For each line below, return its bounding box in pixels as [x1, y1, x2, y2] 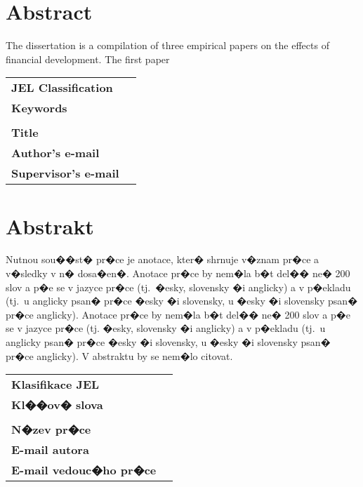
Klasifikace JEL [11, 376, 100, 393]
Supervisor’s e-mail [11, 165, 119, 182]
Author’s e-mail [11, 145, 100, 161]
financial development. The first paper [6, 51, 170, 66]
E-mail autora [11, 441, 89, 458]
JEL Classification [11, 79, 113, 96]
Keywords [11, 100, 67, 116]
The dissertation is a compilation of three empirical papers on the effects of [6, 38, 329, 53]
